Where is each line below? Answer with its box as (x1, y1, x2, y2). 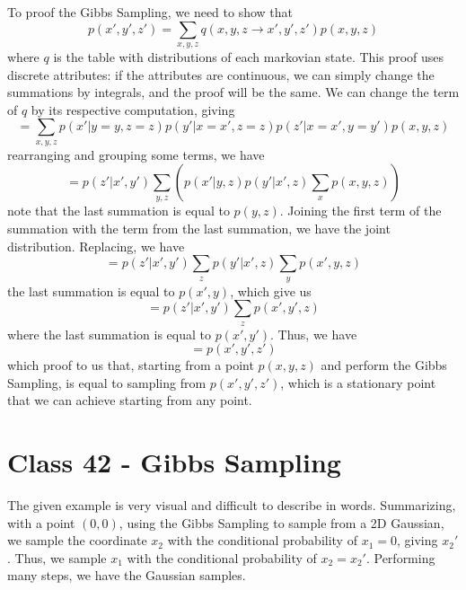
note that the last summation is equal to (7, 201, 230, 220)
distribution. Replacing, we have (7, 236, 185, 255)
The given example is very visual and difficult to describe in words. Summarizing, (7, 496, 456, 514)
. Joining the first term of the (279, 201, 442, 220)
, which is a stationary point (280, 373, 436, 392)
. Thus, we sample (7, 548, 107, 567)
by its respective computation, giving (31, 100, 235, 119)
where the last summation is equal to (7, 324, 211, 343)
